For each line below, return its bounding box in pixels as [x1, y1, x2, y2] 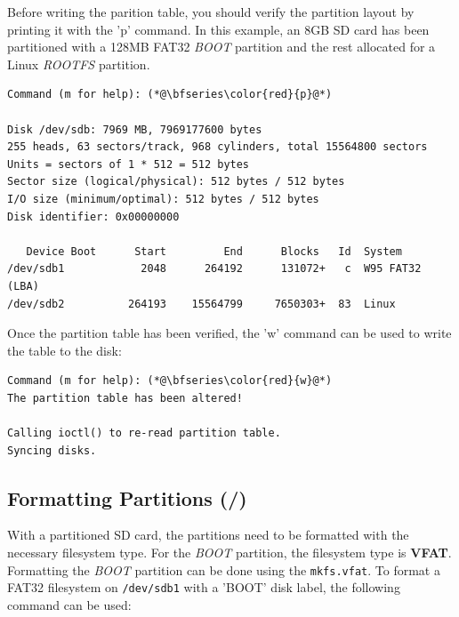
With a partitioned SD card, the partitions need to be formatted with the [7, 525, 409, 544]
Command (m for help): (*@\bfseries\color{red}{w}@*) [7, 374, 333, 388]
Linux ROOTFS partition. [7, 54, 150, 73]
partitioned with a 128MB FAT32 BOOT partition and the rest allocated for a [7, 37, 436, 56]
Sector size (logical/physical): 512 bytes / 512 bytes [7, 175, 345, 188]
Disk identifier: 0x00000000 [7, 210, 180, 223]
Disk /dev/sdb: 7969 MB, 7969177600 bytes [7, 123, 262, 136]
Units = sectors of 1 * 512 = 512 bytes [7, 157, 250, 171]
